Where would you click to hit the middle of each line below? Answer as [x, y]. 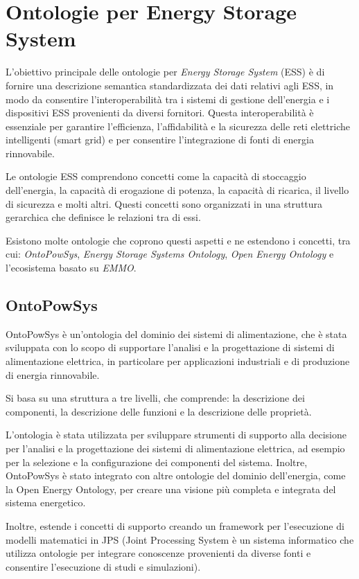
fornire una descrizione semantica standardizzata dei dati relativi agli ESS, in [170, 85]
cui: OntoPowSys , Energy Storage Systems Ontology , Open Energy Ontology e [170, 254]
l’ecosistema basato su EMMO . [71, 268]
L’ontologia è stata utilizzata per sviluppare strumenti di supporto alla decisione [176, 435]
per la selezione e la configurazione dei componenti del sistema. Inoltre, [157, 462]
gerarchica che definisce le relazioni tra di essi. [103, 217]
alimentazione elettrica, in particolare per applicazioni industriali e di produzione [178, 361]
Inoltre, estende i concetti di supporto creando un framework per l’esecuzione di [175, 525]
